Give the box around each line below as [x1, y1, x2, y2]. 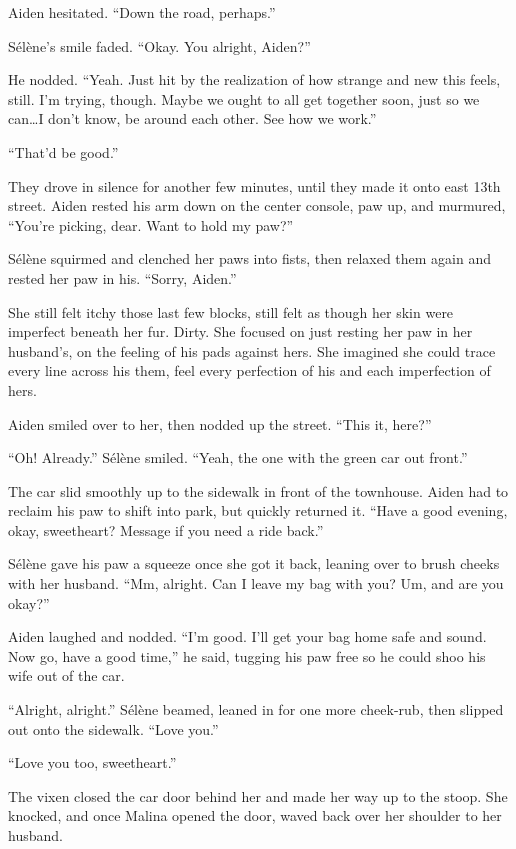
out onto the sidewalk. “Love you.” [8, 718, 219, 739]
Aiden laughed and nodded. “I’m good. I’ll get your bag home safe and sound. [8, 626, 487, 647]
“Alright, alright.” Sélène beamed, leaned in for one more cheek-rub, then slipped [8, 699, 504, 720]
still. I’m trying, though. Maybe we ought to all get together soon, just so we [8, 88, 480, 109]
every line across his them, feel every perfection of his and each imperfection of [8, 360, 491, 381]
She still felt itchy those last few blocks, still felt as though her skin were [8, 301, 454, 322]
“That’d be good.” [8, 141, 119, 162]
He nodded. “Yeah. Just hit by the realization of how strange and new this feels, [8, 69, 501, 90]
